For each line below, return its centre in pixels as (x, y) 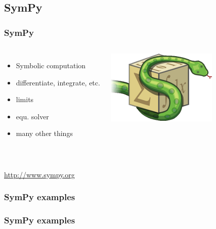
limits (25, 99)
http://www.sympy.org (39, 174)
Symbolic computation (51, 65)
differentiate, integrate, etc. (58, 82)
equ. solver (32, 116)
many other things (44, 133)
